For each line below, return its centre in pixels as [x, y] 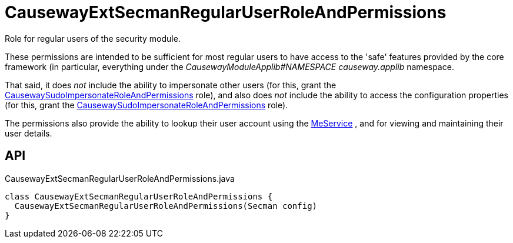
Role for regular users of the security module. [93, 38]
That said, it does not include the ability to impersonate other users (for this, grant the [171, 85]
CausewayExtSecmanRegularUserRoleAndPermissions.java [120, 178]
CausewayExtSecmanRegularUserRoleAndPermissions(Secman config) [166, 206]
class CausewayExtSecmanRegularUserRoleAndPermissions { [139, 196]
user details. [29, 133]
